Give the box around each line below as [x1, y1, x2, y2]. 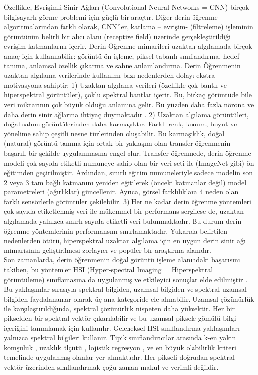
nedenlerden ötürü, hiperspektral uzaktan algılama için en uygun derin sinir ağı [4, 235, 246, 246]
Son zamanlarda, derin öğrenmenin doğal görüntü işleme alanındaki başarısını [4, 254, 240, 265]
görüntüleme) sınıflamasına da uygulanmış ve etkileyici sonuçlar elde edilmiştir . [4, 274, 248, 284]
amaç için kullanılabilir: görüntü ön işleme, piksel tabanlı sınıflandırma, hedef [4, 50, 240, 61]
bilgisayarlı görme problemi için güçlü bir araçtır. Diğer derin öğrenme [4, 11, 218, 22]
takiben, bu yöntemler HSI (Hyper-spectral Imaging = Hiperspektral [4, 264, 213, 275]
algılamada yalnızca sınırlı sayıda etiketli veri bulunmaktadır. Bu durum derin [4, 216, 242, 226]
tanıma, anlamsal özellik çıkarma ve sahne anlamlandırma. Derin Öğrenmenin [4, 60, 241, 70]
